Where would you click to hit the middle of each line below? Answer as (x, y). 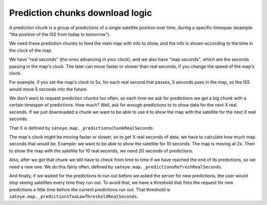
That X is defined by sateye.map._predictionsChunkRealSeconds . (82, 128)
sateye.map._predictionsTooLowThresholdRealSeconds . (74, 197)
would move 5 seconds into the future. (48, 89)
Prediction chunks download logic (81, 13)
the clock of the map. (31, 50)
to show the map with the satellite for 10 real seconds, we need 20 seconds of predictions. (101, 151)
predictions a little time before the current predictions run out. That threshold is (90, 189)
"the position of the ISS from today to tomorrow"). (60, 34)
